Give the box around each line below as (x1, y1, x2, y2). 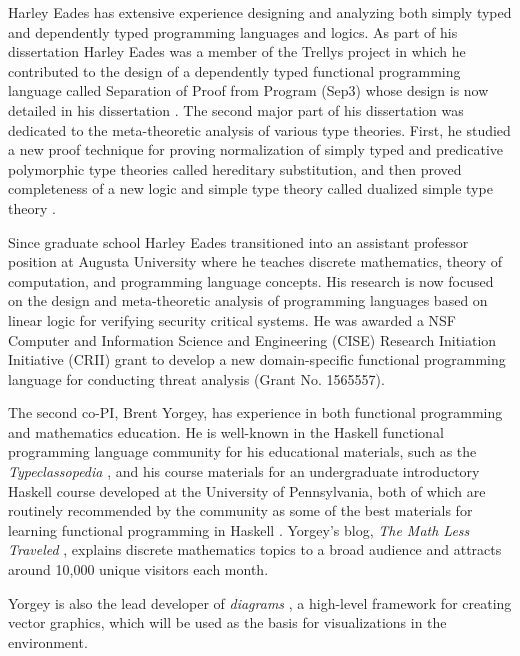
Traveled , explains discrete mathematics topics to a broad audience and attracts (8, 539, 502, 560)
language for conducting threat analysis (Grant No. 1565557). (8, 368, 385, 389)
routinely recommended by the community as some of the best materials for (8, 500, 473, 521)
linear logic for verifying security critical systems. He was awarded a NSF (8, 309, 456, 330)
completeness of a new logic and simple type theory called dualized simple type (8, 178, 493, 199)
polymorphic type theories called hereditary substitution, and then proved (8, 158, 462, 179)
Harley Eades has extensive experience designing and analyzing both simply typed (8, 2, 512, 22)
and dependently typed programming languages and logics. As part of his (8, 21, 458, 42)
